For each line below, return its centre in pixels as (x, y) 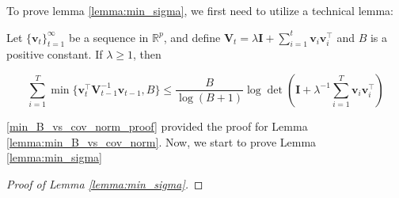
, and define (192, 37)
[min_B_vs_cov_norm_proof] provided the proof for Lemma (157, 126)
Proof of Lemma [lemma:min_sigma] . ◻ (105, 183)
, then (147, 54)
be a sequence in (108, 37)
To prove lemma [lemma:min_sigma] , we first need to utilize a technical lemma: (200, 10)
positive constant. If (55, 54)
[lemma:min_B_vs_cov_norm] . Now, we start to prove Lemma (161, 141)
